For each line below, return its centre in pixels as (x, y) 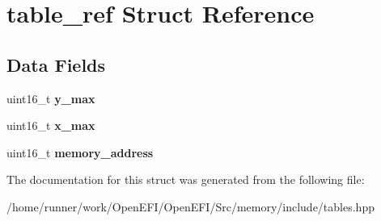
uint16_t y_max (51, 98)
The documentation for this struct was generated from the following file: (186, 179)
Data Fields (56, 64)
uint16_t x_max (51, 125)
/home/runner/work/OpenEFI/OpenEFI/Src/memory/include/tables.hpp (190, 206)
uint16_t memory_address (80, 152)
